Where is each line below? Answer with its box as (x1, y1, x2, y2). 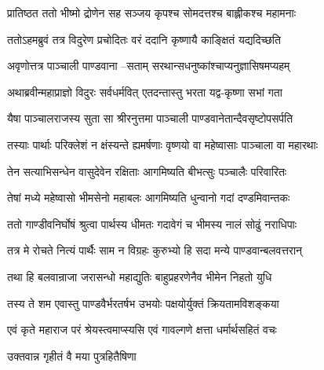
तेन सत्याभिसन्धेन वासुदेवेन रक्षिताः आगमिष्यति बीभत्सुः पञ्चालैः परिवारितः (7, 163, 287, 179)
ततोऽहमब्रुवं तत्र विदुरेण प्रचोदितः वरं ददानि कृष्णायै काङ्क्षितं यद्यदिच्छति (7, 31, 281, 47)
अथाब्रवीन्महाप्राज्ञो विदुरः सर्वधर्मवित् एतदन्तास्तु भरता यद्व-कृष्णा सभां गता (7, 83, 282, 100)
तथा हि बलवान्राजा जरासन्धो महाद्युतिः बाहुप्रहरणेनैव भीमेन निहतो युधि (7, 268, 272, 284)
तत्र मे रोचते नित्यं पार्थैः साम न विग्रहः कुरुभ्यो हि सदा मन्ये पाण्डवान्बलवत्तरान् (7, 242, 303, 258)
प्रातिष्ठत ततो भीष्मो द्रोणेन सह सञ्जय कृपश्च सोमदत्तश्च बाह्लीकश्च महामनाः (7, 5, 297, 20)
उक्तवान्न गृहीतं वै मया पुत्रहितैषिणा (7, 347, 137, 364)
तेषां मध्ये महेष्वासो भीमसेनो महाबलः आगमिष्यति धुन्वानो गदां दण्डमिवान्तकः (7, 189, 290, 206)
